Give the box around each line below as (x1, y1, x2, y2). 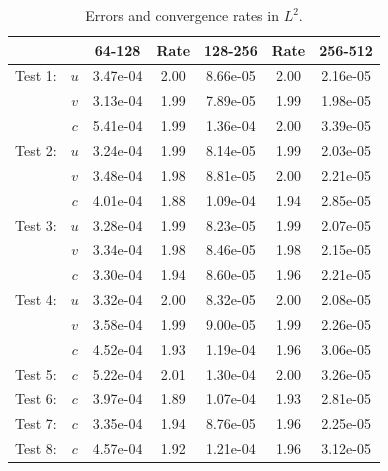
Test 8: (15, 438, 57, 459)
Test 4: (15, 289, 57, 310)
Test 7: (15, 413, 57, 434)
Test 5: (15, 363, 57, 384)
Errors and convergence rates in (85, 5, 279, 25)
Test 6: (15, 388, 57, 409)
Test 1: (15, 65, 57, 86)
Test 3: (15, 214, 57, 235)
